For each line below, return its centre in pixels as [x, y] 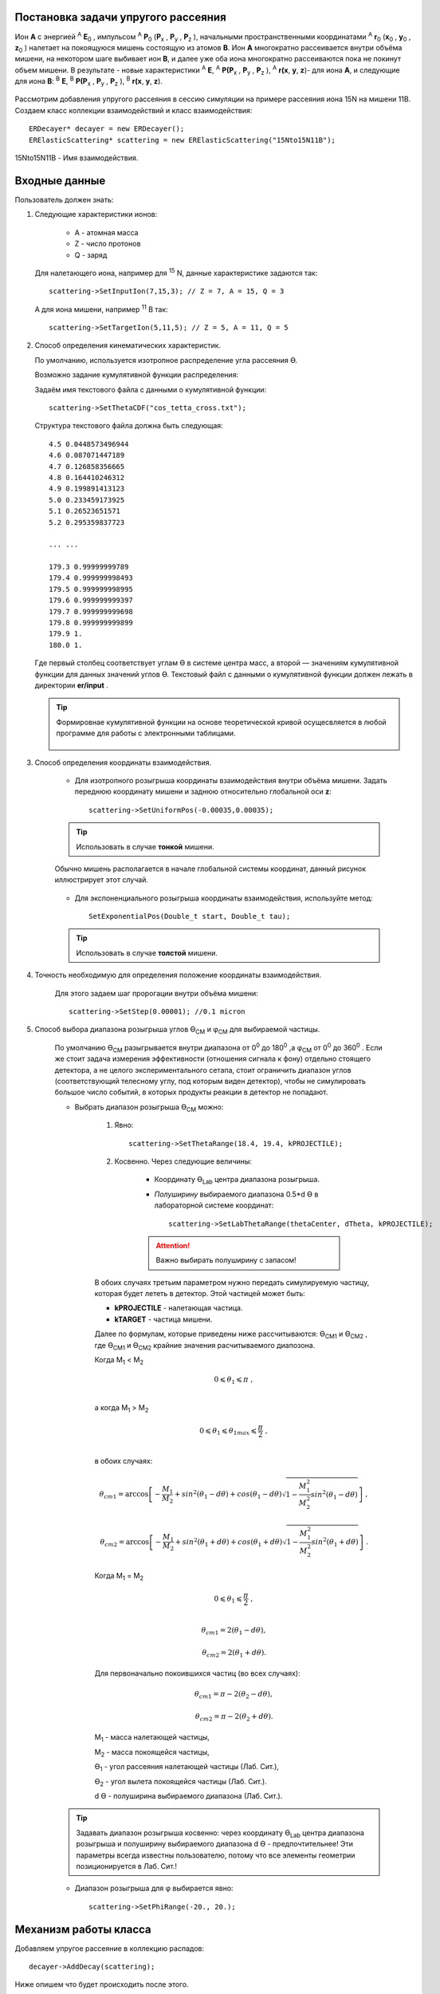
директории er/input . [72, 685]
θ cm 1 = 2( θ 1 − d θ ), [234, 1631]
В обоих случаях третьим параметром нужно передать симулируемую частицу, [232, 1282]
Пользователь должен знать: [64, 199]
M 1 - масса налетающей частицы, [152, 1738]
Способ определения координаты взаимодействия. [123, 763]
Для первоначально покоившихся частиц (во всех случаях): [197, 1673]
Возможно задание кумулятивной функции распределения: [137, 375]
